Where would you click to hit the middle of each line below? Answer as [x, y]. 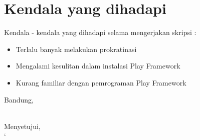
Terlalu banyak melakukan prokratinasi [76, 49]
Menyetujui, [22, 126]
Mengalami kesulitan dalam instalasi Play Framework [98, 66]
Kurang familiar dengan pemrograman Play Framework [101, 82]
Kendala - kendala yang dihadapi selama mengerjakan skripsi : [100, 32]
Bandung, [19, 99]
